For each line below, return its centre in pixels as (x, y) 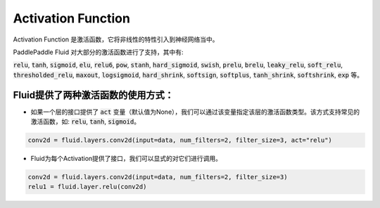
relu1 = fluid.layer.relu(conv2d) (87, 187)
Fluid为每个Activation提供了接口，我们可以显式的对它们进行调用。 (126, 158)
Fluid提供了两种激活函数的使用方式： (94, 95)
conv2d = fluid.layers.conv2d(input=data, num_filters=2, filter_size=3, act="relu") (180, 140)
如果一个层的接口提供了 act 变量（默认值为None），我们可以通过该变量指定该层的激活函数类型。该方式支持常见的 (195, 112)
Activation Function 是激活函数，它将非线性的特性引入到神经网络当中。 (116, 39)
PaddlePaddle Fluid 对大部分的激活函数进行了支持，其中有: (98, 52)
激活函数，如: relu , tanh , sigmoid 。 (85, 122)
